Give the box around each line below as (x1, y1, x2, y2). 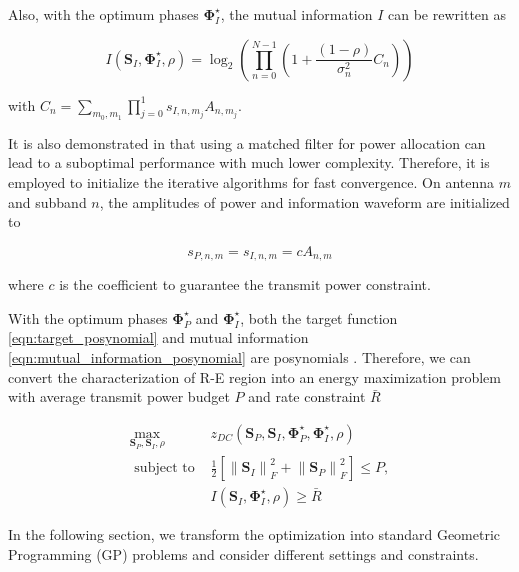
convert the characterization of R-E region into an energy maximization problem (8, 366, 501, 387)
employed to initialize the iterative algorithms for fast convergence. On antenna (8, 171, 495, 192)
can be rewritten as (388, 4, 506, 24)
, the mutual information (220, 4, 373, 24)
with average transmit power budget (8, 386, 230, 407)
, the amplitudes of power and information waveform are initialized (99, 191, 510, 212)
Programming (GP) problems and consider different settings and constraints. (8, 543, 479, 564)
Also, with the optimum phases (8, 4, 199, 24)
